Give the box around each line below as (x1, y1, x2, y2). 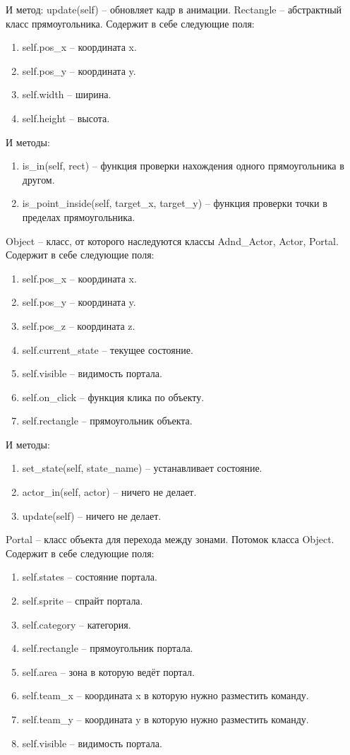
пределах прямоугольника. (22, 209, 135, 224)
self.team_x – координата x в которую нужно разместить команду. (22, 688, 309, 703)
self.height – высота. (22, 110, 110, 125)
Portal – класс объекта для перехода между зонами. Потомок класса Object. (6, 532, 334, 547)
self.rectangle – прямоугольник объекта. (22, 413, 193, 428)
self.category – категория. (22, 617, 131, 631)
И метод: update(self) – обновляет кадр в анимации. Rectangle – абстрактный (6, 2, 342, 16)
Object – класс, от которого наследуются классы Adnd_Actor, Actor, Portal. (6, 233, 339, 248)
